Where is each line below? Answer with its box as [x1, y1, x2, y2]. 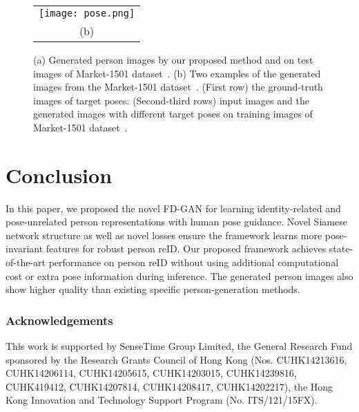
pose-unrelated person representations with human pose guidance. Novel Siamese [6, 214, 347, 229]
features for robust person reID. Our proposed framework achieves [46, 241, 327, 256]
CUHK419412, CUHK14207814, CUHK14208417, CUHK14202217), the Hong [6, 379, 333, 393]
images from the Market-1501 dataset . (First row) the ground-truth [33, 79, 323, 94]
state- [329, 241, 353, 256]
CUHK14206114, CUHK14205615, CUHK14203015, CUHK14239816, [6, 366, 297, 380]
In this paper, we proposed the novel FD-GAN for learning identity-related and [6, 200, 341, 215]
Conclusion [6, 160, 113, 189]
